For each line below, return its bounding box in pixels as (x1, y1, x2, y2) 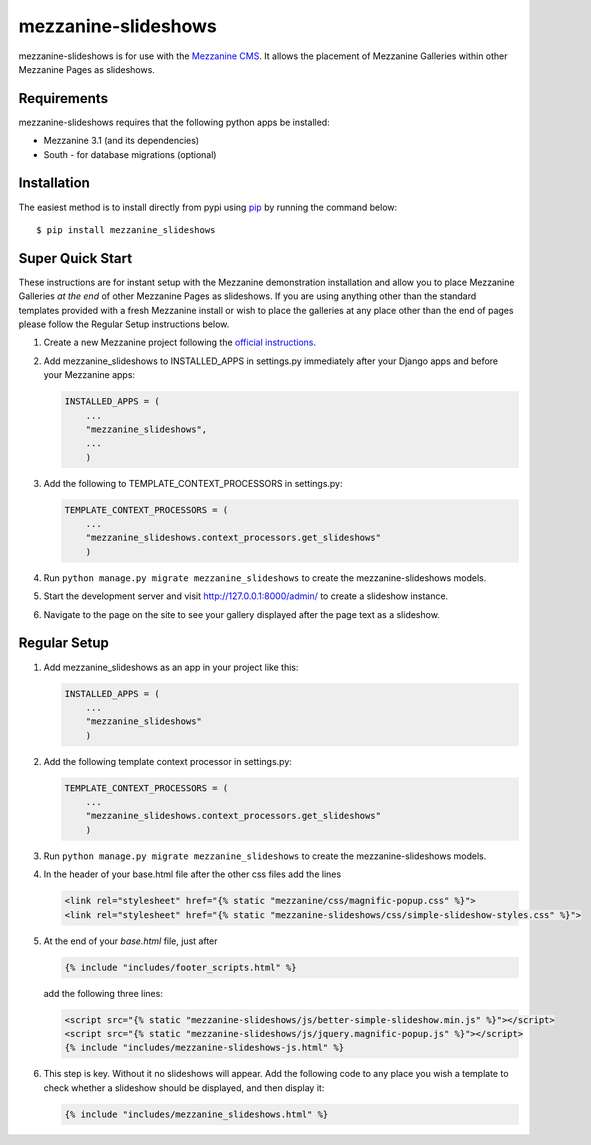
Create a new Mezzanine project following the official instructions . (43, 336, 317, 349)
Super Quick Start (18, 250, 133, 267)
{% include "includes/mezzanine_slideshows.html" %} (64, 1108, 329, 1120)
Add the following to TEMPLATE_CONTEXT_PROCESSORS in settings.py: (43, 477, 344, 489)
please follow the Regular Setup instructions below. (18, 318, 230, 330)
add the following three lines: (43, 987, 164, 999)
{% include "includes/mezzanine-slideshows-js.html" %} (64, 1042, 345, 1054)
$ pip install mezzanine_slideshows (36, 224, 216, 235)
